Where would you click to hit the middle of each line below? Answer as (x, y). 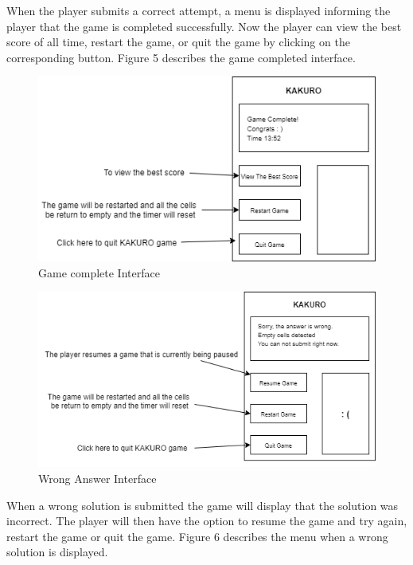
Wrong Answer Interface (97, 479)
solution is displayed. (57, 552)
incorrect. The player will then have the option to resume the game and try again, (207, 521)
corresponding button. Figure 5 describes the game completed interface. (181, 57)
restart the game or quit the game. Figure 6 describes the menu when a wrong (197, 536)
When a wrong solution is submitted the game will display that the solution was (203, 505)
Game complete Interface (99, 272)
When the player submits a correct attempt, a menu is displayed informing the (199, 10)
